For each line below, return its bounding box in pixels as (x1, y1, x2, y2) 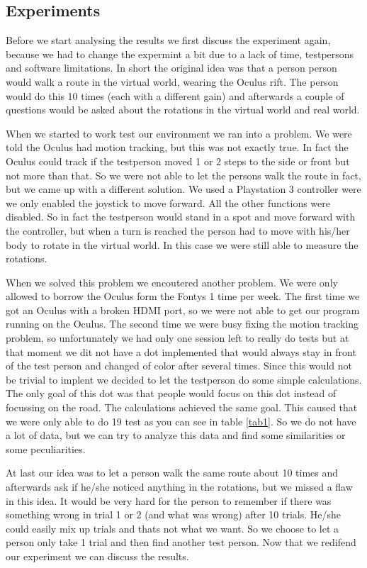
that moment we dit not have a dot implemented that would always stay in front (6, 344, 356, 359)
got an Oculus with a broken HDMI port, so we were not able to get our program (6, 302, 360, 317)
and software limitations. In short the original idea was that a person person (6, 60, 337, 75)
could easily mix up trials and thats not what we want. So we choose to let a (6, 520, 339, 535)
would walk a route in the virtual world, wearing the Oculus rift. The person (6, 74, 339, 89)
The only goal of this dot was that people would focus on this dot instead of (6, 386, 337, 401)
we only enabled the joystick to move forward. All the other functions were (6, 195, 331, 210)
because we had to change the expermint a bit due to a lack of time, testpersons (6, 46, 354, 61)
